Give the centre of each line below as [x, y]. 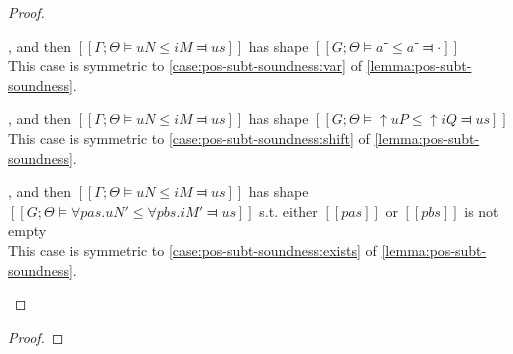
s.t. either [288, 210]
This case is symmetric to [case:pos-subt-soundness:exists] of [192, 249]
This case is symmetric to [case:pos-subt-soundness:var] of [185, 65]
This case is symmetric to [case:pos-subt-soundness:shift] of [189, 137]
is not [481, 210]
